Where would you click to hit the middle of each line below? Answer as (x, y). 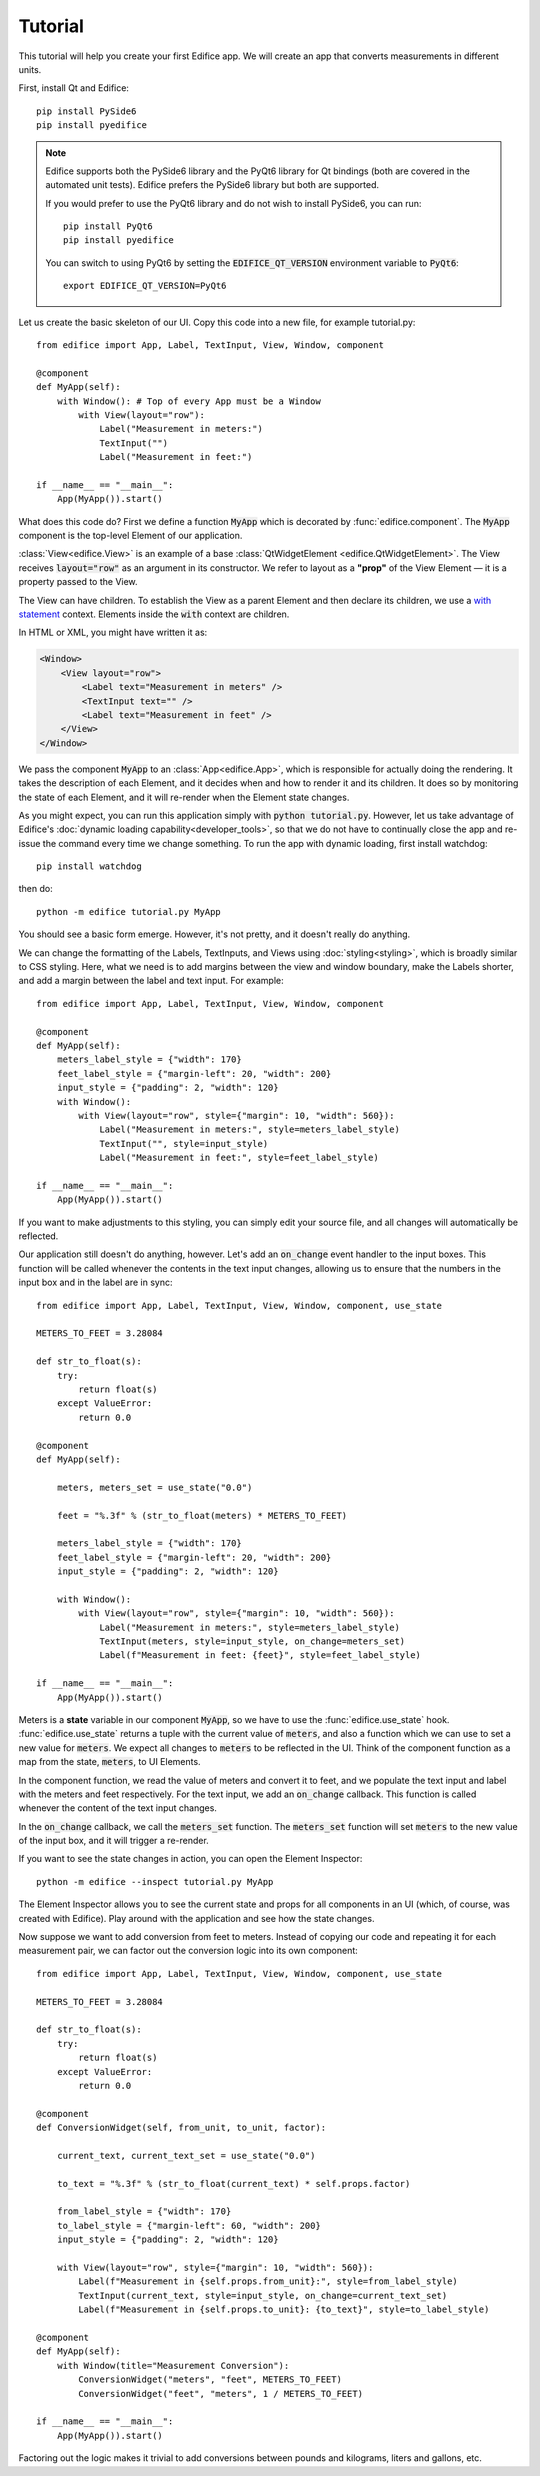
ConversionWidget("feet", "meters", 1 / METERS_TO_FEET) (221, 2393)
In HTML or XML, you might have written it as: (113, 632)
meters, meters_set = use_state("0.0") (154, 1487)
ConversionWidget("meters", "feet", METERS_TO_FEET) (210, 2379)
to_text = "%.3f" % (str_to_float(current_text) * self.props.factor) (233, 2183)
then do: (36, 889)
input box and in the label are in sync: (95, 1282)
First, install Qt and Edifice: (74, 88)
